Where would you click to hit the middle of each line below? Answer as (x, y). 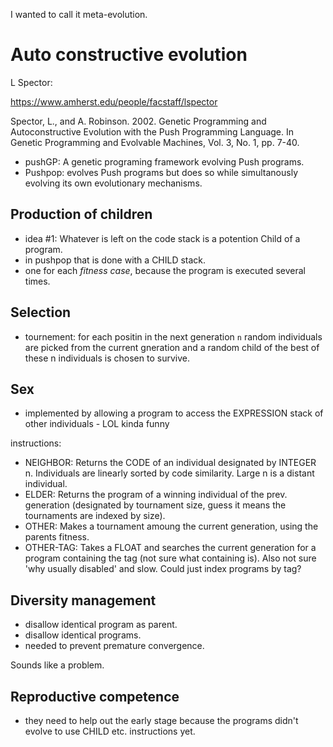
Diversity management (83, 600)
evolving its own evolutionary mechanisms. (113, 183)
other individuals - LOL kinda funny (97, 424)
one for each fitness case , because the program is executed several (165, 270)
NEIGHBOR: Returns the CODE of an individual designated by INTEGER (170, 463)
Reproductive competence (95, 696)
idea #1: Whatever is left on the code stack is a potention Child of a (162, 238)
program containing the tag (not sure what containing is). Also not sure (170, 558)
